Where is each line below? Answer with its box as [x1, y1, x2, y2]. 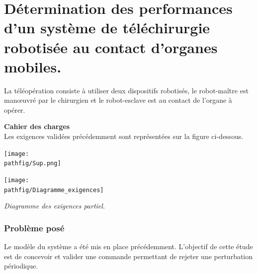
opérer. [4, 104, 25, 115]
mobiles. [4, 56, 62, 76]
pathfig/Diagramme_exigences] [4, 186, 104, 194]
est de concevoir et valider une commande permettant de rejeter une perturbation [4, 251, 253, 261]
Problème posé [4, 221, 65, 234]
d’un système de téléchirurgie [4, 17, 210, 38]
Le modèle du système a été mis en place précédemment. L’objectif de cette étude [4, 241, 253, 252]
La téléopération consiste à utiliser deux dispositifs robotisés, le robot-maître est [4, 85, 249, 95]
